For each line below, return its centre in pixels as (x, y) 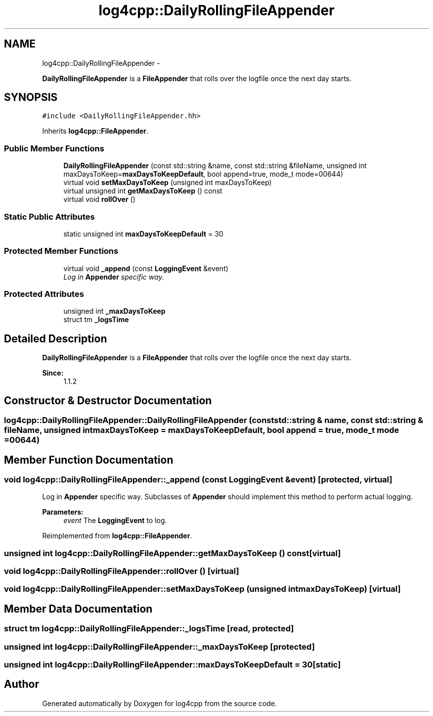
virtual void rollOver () (99, 199)
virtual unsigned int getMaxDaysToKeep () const (143, 191)
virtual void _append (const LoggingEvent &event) (146, 268)
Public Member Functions (54, 148)
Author (22, 684)
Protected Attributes (44, 294)
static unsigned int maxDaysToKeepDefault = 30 (143, 234)
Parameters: (63, 512)
